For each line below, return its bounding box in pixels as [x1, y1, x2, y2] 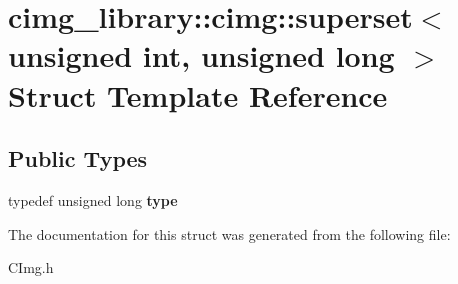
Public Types [8, 143, 148, 174]
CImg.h [8, 257, 54, 278]
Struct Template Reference [8, 74, 388, 115]
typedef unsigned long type [8, 189, 178, 210]
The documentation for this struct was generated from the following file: [8, 223, 451, 244]
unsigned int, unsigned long [8, 35, 395, 76]
